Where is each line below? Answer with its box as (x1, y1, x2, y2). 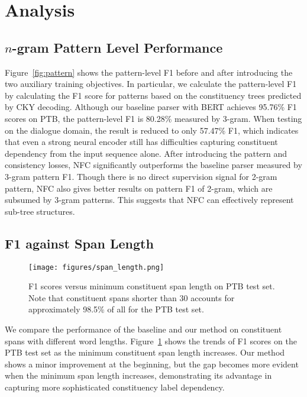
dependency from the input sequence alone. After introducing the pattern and (5, 147, 287, 159)
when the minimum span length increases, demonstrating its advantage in (5, 369, 272, 382)
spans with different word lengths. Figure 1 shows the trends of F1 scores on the (5, 334, 297, 347)
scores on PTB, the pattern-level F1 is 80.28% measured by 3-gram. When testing (5, 112, 302, 124)
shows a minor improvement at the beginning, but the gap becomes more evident (5, 357, 299, 370)
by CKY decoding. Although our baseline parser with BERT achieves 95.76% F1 (5, 101, 297, 113)
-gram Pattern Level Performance (12, 38, 223, 56)
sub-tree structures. (5, 205, 75, 217)
